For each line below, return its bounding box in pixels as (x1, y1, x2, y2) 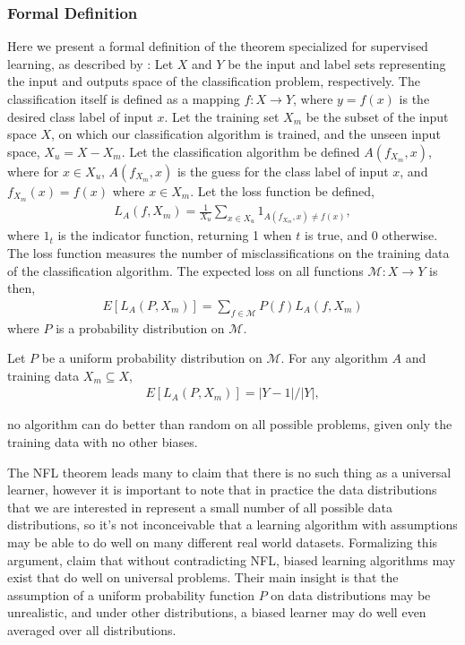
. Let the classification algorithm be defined (121, 142, 360, 160)
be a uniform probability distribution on (41, 348, 263, 367)
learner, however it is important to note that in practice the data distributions (7, 480, 437, 499)
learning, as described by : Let (7, 54, 174, 73)
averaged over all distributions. (7, 620, 177, 639)
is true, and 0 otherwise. (305, 226, 438, 245)
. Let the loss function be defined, (190, 181, 375, 200)
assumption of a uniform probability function (7, 585, 255, 604)
